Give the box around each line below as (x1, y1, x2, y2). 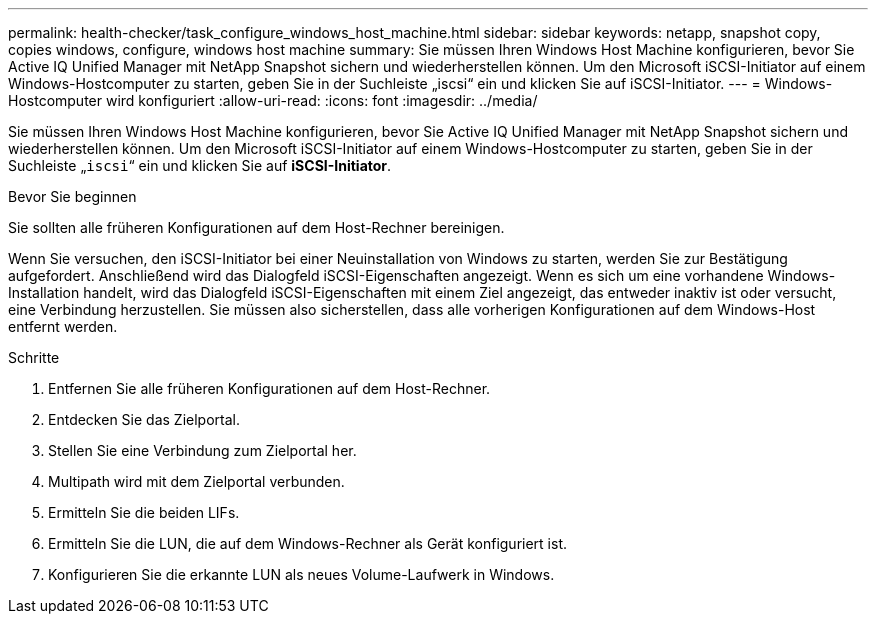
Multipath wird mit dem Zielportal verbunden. (48, 473, 345, 490)
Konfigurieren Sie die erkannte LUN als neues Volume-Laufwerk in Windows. (48, 566, 555, 583)
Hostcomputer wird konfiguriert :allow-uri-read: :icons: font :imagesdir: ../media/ (8, 92, 538, 109)
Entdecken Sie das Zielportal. (48, 411, 240, 428)
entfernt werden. (8, 318, 118, 335)
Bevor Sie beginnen (8, 188, 137, 205)
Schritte (8, 349, 60, 366)
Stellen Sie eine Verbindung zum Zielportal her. (48, 442, 357, 459)
